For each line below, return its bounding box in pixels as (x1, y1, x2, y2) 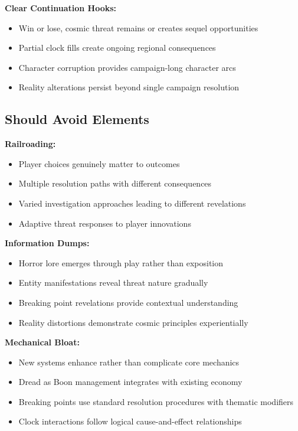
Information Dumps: (5, 237, 90, 249)
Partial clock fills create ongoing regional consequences (18, 41, 216, 54)
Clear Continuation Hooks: (5, 2, 117, 14)
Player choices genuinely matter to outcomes (18, 157, 180, 169)
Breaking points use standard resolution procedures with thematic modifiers (18, 395, 294, 407)
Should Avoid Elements (5, 110, 149, 128)
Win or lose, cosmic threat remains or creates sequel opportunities (18, 21, 258, 34)
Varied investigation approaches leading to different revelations (18, 197, 246, 209)
